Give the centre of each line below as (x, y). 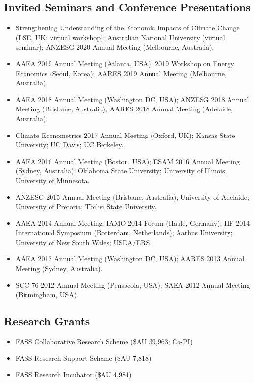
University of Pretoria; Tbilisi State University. (86, 206)
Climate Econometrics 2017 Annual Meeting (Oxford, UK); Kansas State (125, 135)
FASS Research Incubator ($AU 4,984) (74, 374)
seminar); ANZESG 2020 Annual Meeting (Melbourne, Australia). (115, 47)
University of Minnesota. (52, 180)
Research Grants (47, 321)
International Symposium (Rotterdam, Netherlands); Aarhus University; (124, 233)
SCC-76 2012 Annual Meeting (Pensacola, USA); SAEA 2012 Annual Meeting (133, 285)
